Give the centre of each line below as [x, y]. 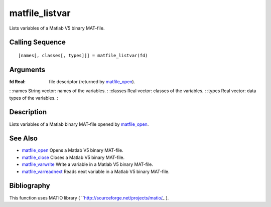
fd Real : [18, 81]
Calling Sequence [38, 42]
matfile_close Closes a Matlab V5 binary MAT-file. [73, 157]
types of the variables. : [34, 98]
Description [28, 112]
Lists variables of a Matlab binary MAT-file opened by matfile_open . [79, 124]
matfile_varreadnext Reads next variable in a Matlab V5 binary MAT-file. [96, 171]
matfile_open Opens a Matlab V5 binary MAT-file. [73, 150]
